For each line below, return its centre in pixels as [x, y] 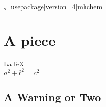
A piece [30, 40]
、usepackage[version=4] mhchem [53, 6]
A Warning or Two [53, 97]
